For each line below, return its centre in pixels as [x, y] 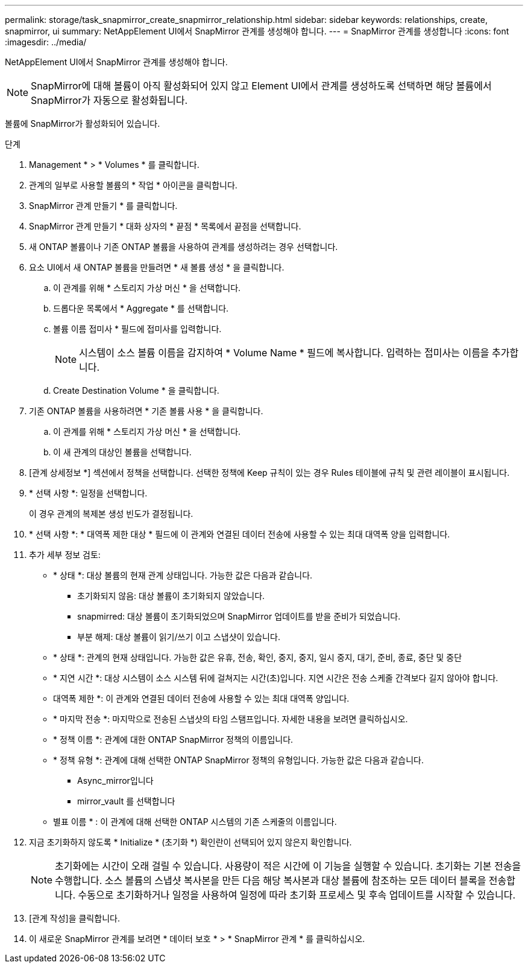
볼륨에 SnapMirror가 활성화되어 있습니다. [83, 123]
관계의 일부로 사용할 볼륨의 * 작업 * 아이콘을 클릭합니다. [133, 185]
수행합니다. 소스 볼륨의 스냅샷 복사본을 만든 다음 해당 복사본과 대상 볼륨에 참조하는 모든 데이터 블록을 [271, 880]
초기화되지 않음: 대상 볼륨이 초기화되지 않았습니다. [171, 596]
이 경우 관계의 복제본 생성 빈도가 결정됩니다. [111, 514]
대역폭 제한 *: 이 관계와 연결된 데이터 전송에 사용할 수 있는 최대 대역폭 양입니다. [201, 698]
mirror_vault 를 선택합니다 [126, 801]
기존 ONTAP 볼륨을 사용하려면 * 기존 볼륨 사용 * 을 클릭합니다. [146, 411]
